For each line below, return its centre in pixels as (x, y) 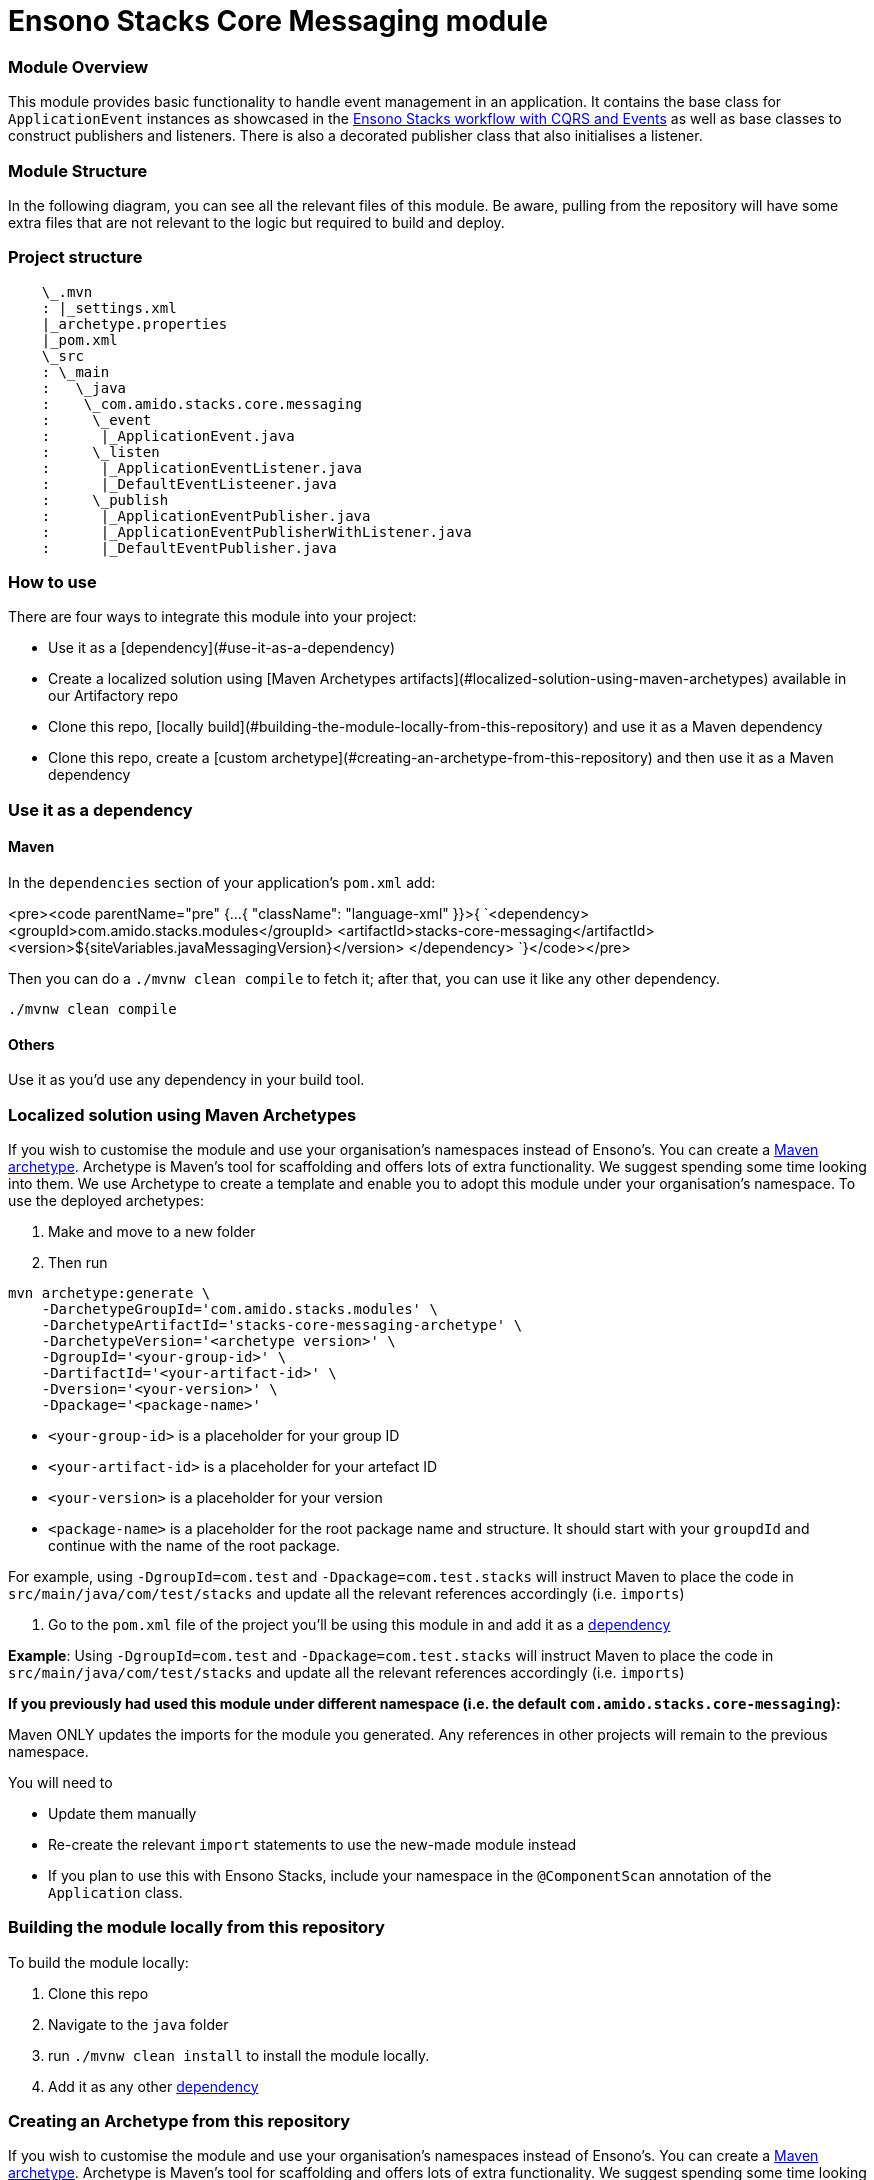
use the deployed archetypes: (106, 1200)
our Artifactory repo (113, 696)
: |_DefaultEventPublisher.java (189, 547)
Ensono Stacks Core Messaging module (278, 21)
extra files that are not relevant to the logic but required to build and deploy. (256, 222)
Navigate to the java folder (138, 2024)
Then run (78, 1262)
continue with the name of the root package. (194, 1545)
